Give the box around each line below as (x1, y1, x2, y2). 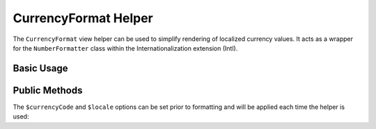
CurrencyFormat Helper (13, 10, 153, 26)
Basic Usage (13, 62, 68, 74)
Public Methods (13, 84, 83, 96)
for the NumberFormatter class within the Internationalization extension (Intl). (13, 44, 238, 52)
